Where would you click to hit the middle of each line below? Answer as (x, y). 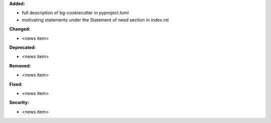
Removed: (20, 65)
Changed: (20, 29)
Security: (19, 102)
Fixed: (16, 84)
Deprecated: (23, 47)
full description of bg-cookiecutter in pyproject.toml (75, 13)
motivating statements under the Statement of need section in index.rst (95, 19)
